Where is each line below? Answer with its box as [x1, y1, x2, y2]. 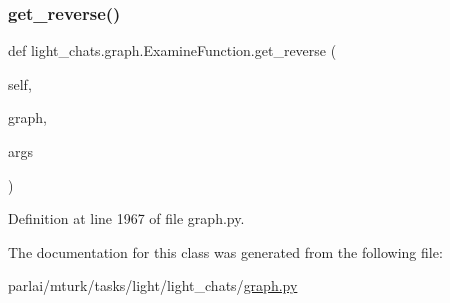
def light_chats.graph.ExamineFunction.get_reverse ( [8, 40, 337, 61]
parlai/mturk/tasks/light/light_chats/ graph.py [8, 275, 298, 296]
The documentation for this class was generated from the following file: [8, 241, 443, 262]
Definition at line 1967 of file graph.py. [8, 208, 245, 229]
